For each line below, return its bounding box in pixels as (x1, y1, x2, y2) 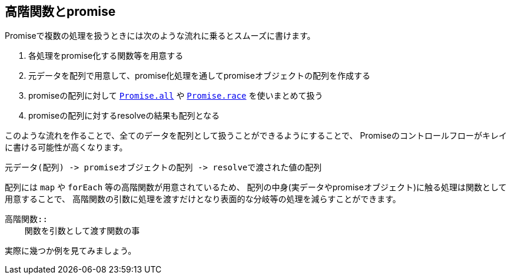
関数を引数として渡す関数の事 (24, 226, 140, 236)
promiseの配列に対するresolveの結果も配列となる (28, 110, 220, 121)
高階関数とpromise (5, 4, 116, 19)
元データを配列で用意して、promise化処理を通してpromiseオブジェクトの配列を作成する (28, 70, 370, 81)
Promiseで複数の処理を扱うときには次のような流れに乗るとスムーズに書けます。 (5, 31, 316, 41)
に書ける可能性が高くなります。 (5, 142, 128, 153)
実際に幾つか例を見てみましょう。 (5, 246, 137, 256)
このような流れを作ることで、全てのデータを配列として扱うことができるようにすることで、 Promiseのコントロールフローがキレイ (5, 130, 507, 141)
